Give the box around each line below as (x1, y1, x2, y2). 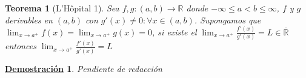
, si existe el (152, 25, 197, 38)
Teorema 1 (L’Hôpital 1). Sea (5, 2, 119, 14)
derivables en (5, 13, 53, 26)
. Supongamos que (194, 13, 261, 26)
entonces (5, 40, 36, 52)
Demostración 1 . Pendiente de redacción (5, 62, 162, 74)
